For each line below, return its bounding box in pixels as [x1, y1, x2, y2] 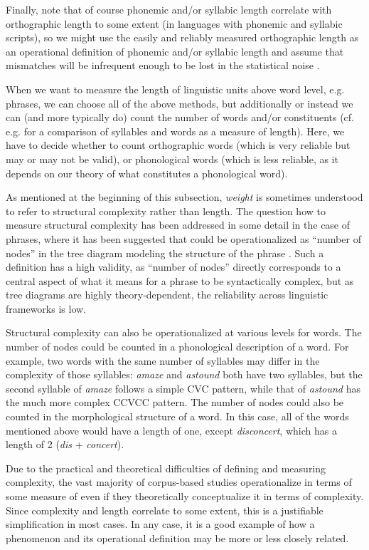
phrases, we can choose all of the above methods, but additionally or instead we [6, 95, 353, 110]
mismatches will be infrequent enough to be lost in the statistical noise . [6, 58, 320, 73]
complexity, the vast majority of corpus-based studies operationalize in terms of [6, 474, 352, 489]
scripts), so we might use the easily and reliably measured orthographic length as [6, 30, 359, 45]
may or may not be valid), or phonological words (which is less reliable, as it [6, 151, 338, 166]
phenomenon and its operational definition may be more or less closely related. [6, 530, 349, 545]
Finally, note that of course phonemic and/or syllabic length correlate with [6, 2, 332, 16]
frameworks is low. [6, 301, 86, 316]
